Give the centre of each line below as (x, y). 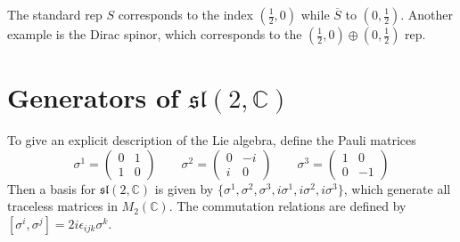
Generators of (93, 97)
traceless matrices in (62, 206)
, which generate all (397, 188)
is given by (184, 188)
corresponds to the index (185, 14)
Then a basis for (52, 188)
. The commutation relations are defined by (287, 206)
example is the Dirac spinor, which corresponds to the (155, 34)
